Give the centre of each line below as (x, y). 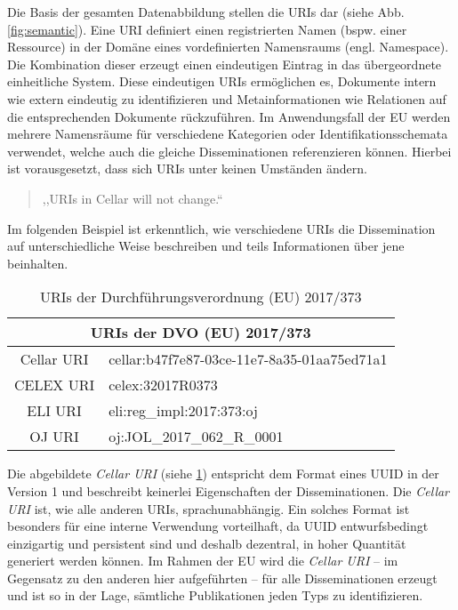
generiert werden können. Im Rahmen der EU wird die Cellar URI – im (203, 561)
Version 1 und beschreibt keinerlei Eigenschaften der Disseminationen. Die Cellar (229, 490)
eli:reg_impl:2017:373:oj (183, 411)
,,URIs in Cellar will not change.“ (133, 198)
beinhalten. (38, 263)
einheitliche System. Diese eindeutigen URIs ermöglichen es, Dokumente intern (222, 81)
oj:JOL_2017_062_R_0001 (196, 437)
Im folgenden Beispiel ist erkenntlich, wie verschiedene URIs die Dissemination (221, 228)
